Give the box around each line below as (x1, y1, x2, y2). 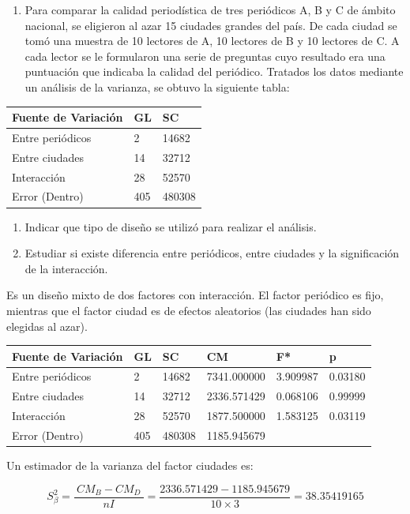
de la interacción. (24, 260, 108, 276)
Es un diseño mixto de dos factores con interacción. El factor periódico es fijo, (6, 287, 384, 303)
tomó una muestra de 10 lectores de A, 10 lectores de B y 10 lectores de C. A (24, 32, 400, 49)
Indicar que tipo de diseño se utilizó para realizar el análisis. (24, 218, 317, 234)
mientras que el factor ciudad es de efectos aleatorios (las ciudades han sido (6, 302, 371, 318)
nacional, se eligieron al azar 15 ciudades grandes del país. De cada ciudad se (24, 17, 397, 33)
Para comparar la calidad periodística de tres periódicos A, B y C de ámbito (24, 2, 396, 17)
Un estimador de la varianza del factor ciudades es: (6, 457, 254, 474)
